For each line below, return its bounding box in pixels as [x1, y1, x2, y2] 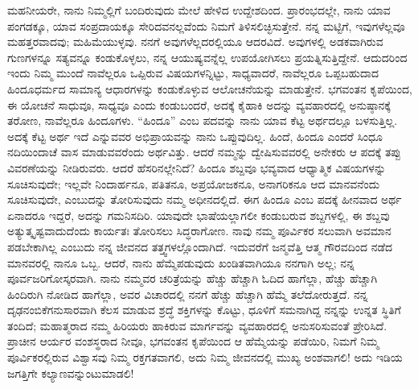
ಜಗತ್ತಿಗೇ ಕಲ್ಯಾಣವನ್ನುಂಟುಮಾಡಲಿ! [7, 364, 134, 381]
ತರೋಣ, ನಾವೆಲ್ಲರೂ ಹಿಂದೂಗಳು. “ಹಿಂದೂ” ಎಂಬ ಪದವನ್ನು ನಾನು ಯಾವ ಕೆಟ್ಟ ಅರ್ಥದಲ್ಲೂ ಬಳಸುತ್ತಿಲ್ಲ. [7, 112, 398, 129]
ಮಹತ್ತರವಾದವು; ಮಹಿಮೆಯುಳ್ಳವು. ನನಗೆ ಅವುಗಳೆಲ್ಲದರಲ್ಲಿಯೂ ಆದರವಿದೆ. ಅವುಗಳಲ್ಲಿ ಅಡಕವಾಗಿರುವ [7, 33, 383, 50]
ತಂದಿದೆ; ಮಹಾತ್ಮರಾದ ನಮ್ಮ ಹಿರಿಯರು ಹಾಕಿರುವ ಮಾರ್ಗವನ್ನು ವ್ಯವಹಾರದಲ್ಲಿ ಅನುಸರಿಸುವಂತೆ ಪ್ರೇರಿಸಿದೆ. [7, 317, 387, 333]
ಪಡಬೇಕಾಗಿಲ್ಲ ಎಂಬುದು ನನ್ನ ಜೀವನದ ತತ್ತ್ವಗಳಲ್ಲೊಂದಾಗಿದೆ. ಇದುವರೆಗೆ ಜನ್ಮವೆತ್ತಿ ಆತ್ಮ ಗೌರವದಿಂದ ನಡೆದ [7, 238, 393, 255]
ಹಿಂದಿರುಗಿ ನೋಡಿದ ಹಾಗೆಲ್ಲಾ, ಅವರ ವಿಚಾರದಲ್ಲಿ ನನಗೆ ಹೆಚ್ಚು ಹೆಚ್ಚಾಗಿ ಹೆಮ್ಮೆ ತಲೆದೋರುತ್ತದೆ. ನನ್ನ [7, 285, 368, 302]
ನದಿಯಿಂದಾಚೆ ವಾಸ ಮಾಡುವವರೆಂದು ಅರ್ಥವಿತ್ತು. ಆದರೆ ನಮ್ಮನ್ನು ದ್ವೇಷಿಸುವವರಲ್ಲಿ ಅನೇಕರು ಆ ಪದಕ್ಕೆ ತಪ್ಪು [7, 143, 401, 160]
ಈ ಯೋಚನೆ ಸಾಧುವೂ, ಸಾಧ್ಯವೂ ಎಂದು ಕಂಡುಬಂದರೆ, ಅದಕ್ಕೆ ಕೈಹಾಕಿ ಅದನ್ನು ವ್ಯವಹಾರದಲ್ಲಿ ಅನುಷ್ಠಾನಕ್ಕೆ [7, 96, 391, 113]
